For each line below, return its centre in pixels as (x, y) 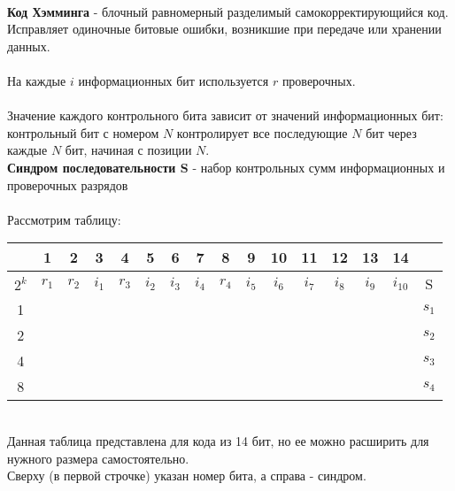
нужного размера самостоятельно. (98, 458)
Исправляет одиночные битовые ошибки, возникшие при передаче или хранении (224, 29)
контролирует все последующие (262, 132)
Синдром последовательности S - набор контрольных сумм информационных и (226, 167)
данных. (29, 46)
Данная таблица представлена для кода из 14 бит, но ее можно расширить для (218, 440)
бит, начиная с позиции (128, 150)
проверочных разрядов (68, 184)
